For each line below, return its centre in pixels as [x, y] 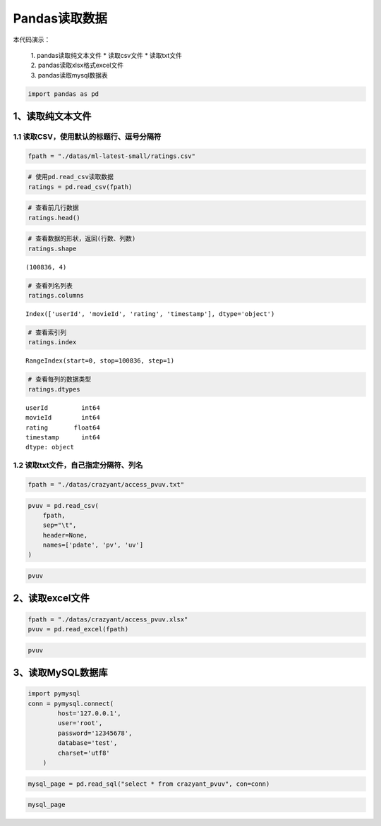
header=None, [65, 535]
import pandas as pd [63, 94]
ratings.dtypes [54, 389]
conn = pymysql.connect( [71, 703]
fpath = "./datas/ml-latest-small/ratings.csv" [111, 156]
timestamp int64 [63, 437]
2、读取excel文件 [51, 599]
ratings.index [52, 342]
